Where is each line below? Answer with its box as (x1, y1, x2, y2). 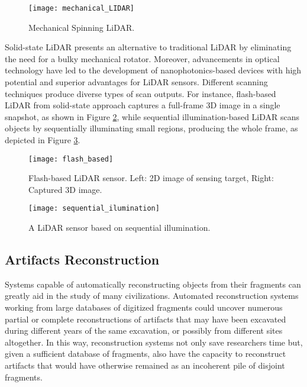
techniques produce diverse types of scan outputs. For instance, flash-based (5, 87, 276, 99)
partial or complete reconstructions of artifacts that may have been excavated (5, 312, 286, 325)
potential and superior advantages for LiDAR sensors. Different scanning (5, 76, 268, 88)
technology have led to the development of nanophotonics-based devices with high (5, 64, 302, 76)
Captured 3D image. (28, 183, 102, 195)
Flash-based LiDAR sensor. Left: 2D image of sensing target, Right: (28, 172, 274, 184)
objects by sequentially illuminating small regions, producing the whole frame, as (5, 122, 298, 134)
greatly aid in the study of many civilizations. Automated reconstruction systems (5, 289, 299, 302)
